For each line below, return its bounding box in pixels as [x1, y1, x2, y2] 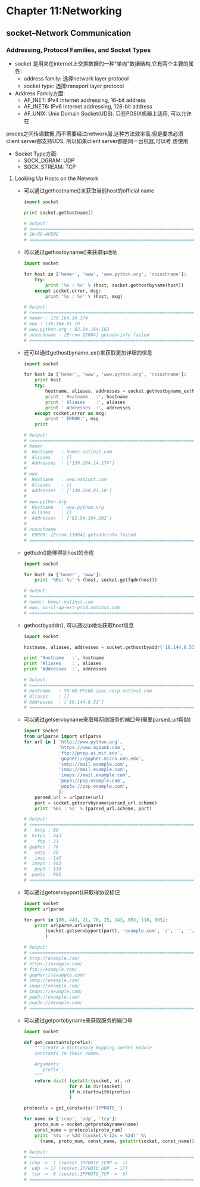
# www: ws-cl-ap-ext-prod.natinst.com [23, 604, 120, 610]
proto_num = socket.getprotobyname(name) [35, 1121, 139, 1127]
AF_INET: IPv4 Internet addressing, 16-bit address [23, 97, 146, 104]
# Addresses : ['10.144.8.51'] [23, 699, 104, 705]
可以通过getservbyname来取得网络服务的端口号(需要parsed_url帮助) [23, 716, 192, 723]
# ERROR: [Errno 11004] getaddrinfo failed [23, 532, 136, 537]
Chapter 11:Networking [6, 4, 122, 18]
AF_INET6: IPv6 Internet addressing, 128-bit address [23, 102, 153, 110]
